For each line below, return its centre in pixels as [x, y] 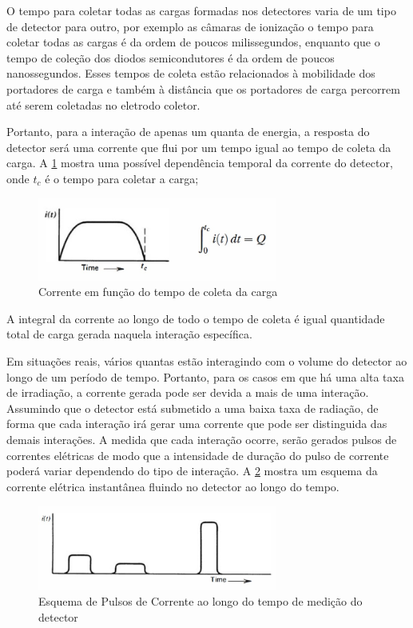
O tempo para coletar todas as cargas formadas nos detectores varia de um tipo [201, 10]
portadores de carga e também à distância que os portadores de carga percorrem [203, 88]
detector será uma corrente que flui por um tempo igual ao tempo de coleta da [199, 147]
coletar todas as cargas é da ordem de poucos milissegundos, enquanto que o [193, 42]
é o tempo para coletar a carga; [122, 178]
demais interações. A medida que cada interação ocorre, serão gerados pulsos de [202, 439]
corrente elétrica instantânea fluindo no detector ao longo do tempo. [173, 486]
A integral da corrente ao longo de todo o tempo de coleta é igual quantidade [196, 318]
